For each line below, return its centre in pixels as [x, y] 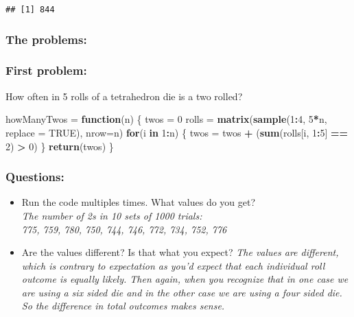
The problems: [46, 39]
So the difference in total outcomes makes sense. [123, 306]
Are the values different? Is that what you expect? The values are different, [180, 252]
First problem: [46, 70]
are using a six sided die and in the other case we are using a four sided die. [182, 292]
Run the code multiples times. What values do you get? [139, 202]
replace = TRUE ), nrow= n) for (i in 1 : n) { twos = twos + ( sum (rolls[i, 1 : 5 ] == [177, 132]
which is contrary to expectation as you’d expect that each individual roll [173, 265]
